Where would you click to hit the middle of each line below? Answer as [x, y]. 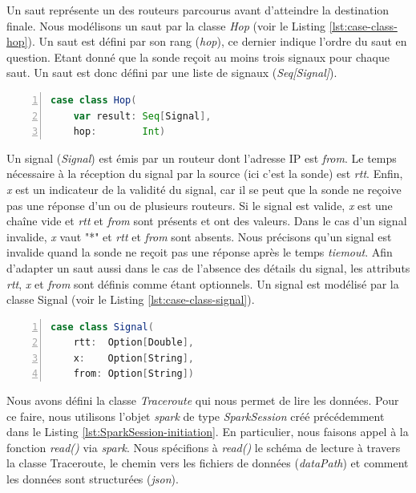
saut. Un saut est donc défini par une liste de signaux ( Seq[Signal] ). [172, 73]
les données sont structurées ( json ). [93, 479]
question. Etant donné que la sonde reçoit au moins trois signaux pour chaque [198, 57]
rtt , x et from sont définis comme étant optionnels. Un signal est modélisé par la [203, 283]
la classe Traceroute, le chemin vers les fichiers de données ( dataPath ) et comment [208, 463]
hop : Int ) [119, 132]
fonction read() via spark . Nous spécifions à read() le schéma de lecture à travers [204, 447]
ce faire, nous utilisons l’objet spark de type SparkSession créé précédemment [196, 416]
